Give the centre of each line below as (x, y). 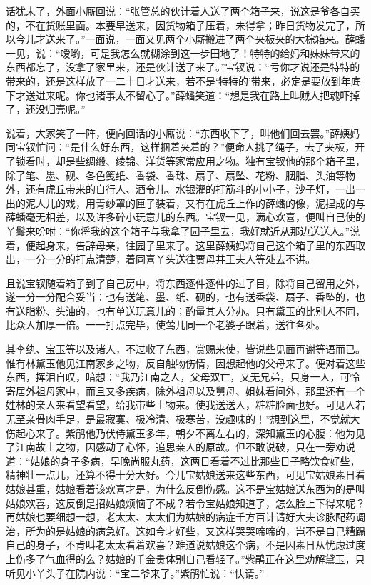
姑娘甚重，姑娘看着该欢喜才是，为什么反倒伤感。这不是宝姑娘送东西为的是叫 (185, 489)
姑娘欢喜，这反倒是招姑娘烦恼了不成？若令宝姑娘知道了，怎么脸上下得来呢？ (185, 502)
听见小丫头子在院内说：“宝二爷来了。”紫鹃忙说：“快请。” (135, 572)
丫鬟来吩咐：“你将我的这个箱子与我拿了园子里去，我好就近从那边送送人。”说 (183, 230)
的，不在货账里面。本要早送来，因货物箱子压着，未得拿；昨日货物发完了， (181, 25)
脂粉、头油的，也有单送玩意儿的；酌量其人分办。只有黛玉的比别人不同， (195, 310)
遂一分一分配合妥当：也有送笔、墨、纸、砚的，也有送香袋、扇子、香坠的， (181, 297)
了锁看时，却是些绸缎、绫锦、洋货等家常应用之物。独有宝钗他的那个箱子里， (185, 160)
